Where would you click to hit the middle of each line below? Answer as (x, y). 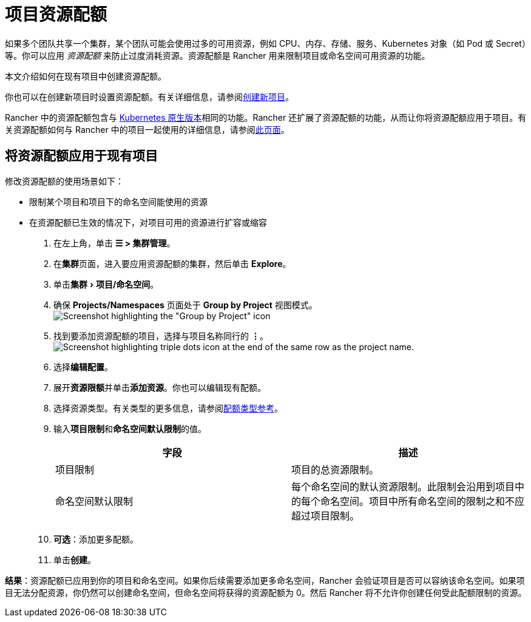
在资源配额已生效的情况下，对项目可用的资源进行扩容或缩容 (148, 222)
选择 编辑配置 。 (83, 367)
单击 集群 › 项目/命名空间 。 (106, 284)
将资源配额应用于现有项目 (81, 156)
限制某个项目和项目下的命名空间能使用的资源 (118, 201)
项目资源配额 (56, 15)
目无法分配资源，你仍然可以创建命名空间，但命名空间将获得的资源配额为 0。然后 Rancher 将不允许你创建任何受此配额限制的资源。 (266, 592)
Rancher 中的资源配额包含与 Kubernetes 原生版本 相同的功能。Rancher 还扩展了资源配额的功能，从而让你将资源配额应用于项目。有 (266, 117)
